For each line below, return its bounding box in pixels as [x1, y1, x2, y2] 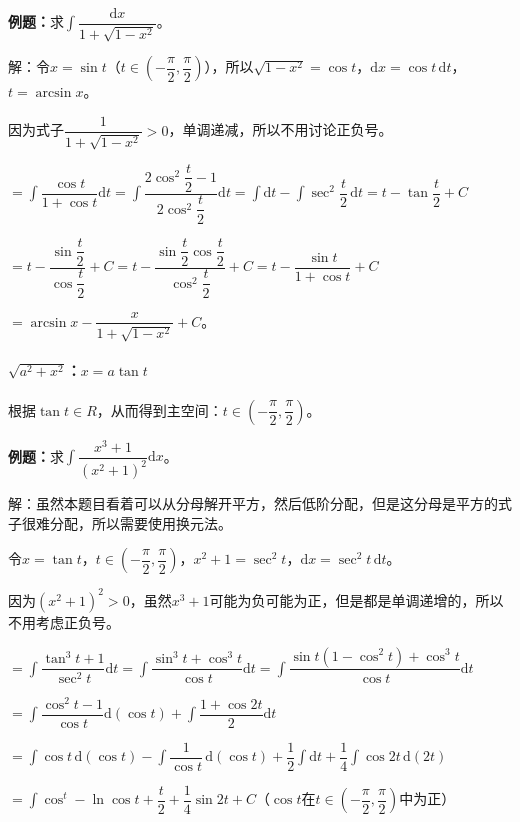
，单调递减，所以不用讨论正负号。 [168, 119, 393, 140]
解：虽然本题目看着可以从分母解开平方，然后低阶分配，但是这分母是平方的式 [8, 493, 512, 514]
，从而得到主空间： [96, 399, 223, 420]
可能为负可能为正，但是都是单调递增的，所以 [209, 589, 504, 610]
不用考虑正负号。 [8, 611, 120, 632]
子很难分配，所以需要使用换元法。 [8, 512, 232, 533]
